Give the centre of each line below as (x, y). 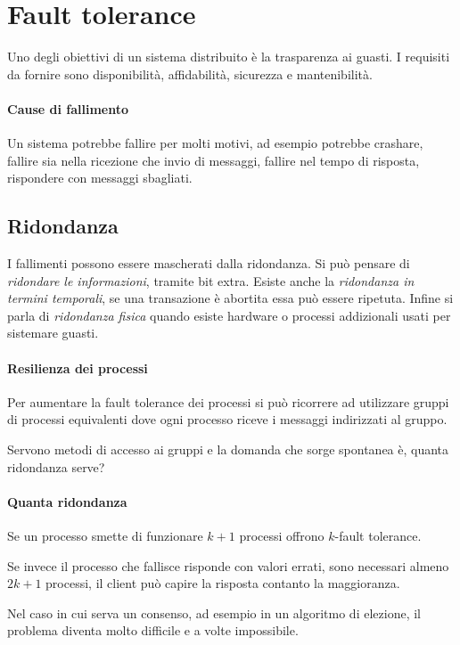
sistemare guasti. (53, 333)
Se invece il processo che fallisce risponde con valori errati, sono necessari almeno (228, 565)
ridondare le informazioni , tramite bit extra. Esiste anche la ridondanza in (211, 280)
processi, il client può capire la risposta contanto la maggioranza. (223, 583)
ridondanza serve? (56, 466)
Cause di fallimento (68, 108)
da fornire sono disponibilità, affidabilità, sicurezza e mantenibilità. (190, 73)
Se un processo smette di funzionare (105, 536)
